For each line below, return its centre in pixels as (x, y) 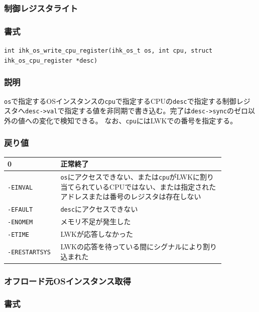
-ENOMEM (20, 222)
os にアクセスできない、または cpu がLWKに (130, 177)
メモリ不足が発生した (96, 221)
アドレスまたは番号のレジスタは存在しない (131, 196)
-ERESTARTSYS (29, 252)
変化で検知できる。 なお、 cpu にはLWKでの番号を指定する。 (138, 120)
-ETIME (18, 235)
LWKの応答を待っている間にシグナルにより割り (139, 246)
